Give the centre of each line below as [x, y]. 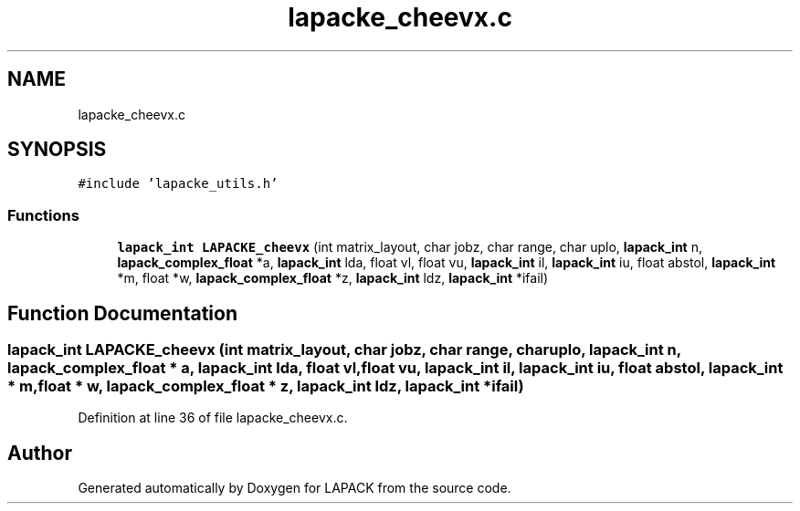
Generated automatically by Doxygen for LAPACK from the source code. [295, 488]
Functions [43, 215]
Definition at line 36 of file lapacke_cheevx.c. [213, 418]
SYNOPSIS [57, 150]
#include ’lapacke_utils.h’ [178, 184]
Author [40, 453]
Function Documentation [122, 313]
